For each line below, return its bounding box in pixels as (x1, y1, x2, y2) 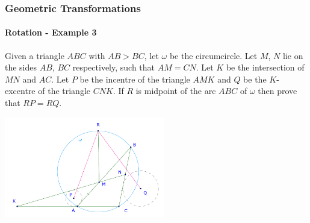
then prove (258, 84, 297, 97)
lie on (282, 49, 303, 61)
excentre (5, 84, 36, 97)
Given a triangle (5, 49, 64, 61)
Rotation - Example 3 (5, 26, 97, 39)
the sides (5, 61, 37, 74)
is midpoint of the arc (135, 84, 216, 97)
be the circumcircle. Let (169, 49, 258, 61)
